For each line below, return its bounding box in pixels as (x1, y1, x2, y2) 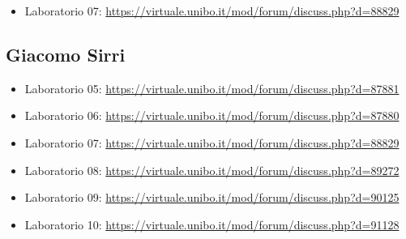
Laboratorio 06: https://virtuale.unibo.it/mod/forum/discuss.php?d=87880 (24, 107, 400, 124)
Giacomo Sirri (6, 41, 126, 66)
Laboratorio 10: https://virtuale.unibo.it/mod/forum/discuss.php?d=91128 (24, 216, 400, 233)
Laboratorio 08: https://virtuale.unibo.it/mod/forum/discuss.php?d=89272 (24, 161, 400, 178)
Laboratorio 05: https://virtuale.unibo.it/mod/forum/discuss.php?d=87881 (24, 79, 400, 96)
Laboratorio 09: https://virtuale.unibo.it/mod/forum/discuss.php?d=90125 (24, 189, 400, 206)
